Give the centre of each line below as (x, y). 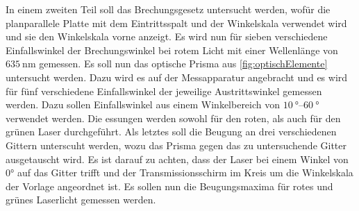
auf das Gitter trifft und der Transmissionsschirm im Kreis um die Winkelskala (185, 172)
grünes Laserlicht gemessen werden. (81, 200)
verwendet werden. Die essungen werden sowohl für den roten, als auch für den (173, 118)
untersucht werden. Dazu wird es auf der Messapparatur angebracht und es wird (177, 77)
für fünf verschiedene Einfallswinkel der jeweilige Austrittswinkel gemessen (164, 91)
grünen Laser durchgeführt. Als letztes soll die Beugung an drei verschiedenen (171, 132)
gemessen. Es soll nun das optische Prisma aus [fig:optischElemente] (183, 64)
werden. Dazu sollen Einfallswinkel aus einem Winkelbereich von (143, 104)
